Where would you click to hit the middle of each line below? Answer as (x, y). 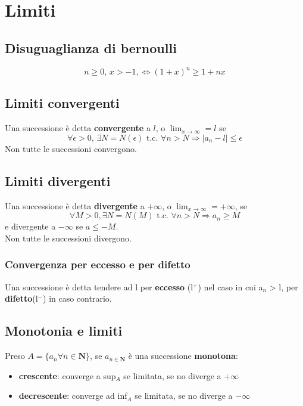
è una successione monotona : (183, 356)
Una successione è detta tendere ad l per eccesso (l (99, 286)
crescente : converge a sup (67, 375)
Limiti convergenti (62, 103)
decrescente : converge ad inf (73, 396)
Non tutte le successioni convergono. (71, 148)
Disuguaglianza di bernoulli (91, 47)
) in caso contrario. (77, 298)
